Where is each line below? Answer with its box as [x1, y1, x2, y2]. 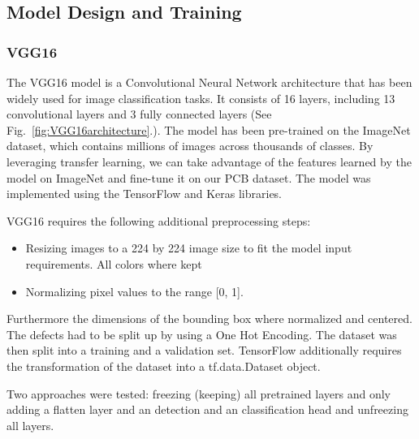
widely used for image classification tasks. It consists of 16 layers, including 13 [6, 89, 395, 106]
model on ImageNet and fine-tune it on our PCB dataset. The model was [6, 169, 371, 186]
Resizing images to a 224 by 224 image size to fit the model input [25, 239, 352, 256]
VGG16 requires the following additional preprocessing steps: [6, 212, 311, 229]
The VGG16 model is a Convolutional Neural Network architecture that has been [6, 74, 413, 90]
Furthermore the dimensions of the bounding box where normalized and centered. [6, 310, 413, 327]
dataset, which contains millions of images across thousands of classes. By [6, 137, 374, 154]
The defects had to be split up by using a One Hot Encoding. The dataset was [6, 325, 397, 342]
